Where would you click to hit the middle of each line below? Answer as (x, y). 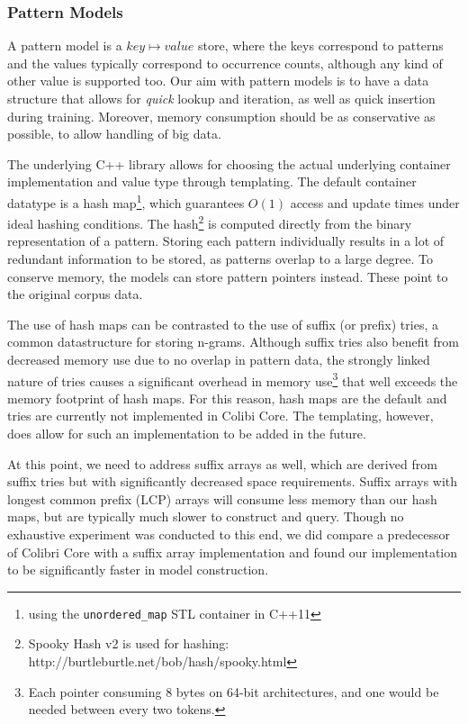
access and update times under (375, 202)
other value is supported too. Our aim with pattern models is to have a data (218, 81)
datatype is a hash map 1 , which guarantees (126, 201)
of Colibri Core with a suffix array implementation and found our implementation (233, 552)
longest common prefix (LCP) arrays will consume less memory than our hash (222, 498)
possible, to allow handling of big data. (114, 134)
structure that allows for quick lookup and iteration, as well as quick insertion (221, 98)
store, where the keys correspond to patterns (321, 45)
